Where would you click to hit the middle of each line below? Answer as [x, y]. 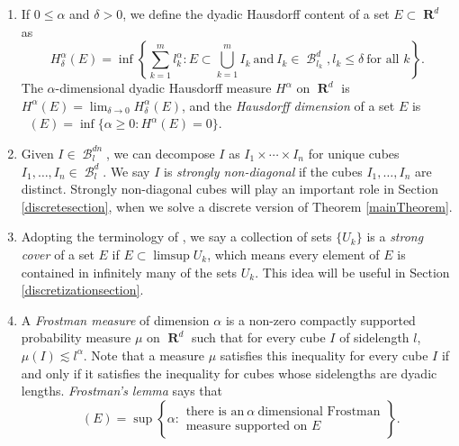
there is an [215, 411]
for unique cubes [354, 153]
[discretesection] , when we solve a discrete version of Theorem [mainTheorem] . [237, 206]
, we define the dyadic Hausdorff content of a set [256, 14]
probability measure [76, 337]
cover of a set [58, 254]
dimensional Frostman [319, 411]
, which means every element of [293, 254]
